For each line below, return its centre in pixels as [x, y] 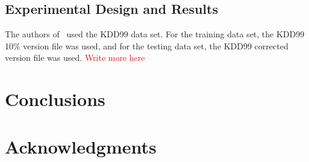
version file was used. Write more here [75, 58]
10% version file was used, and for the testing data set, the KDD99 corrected [147, 45]
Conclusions [55, 99]
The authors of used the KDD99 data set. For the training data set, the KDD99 [155, 34]
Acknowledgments [81, 146]
